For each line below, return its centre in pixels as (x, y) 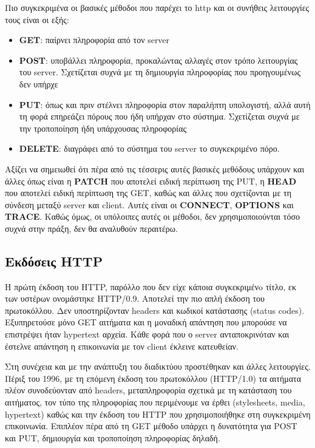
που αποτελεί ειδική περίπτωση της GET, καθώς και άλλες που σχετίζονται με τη (148, 193)
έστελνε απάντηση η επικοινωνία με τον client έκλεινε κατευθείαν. (122, 346)
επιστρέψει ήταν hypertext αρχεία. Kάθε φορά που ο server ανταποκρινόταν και (147, 334)
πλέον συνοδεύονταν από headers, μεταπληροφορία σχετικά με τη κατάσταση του (148, 390)
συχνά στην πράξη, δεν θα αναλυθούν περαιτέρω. (91, 228)
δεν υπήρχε (39, 83)
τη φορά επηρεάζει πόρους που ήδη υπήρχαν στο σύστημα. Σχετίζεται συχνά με (159, 116)
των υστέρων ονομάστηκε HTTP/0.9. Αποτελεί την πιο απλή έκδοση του (135, 298)
